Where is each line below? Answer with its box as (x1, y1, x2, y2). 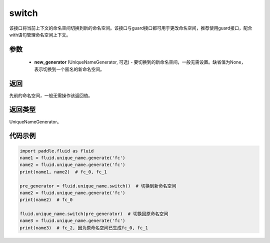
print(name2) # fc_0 (19, 197, 73, 202)
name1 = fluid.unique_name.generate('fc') (19, 155, 125, 160)
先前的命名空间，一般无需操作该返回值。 (9, 92, 92, 98)
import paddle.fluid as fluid (19, 148, 94, 153)
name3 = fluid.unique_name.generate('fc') (19, 218, 125, 223)
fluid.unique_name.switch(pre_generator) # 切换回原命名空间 (19, 211, 168, 217)
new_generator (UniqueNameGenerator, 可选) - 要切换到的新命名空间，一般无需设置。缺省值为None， (34, 59, 246, 65)
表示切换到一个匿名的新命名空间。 (34, 66, 104, 72)
